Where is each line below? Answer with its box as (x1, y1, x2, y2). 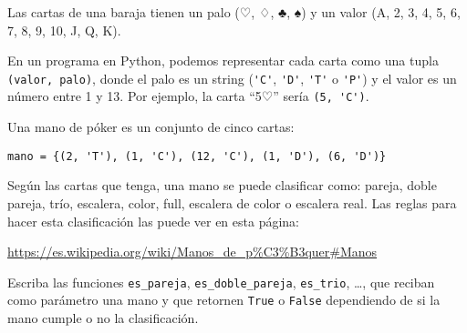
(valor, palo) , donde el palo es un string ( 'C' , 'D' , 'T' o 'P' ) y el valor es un (7, 68, 457, 87)
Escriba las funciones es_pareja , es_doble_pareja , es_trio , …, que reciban (7, 272, 435, 291)
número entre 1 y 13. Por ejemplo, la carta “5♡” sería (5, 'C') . (7, 86, 369, 106)
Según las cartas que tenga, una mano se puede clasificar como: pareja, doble (7, 176, 437, 195)
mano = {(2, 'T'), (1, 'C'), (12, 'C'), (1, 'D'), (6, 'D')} (7, 149, 387, 163)
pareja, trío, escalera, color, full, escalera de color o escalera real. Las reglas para (7, 193, 457, 212)
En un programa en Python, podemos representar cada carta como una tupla (7, 51, 439, 70)
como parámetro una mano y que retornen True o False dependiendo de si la (7, 290, 441, 309)
